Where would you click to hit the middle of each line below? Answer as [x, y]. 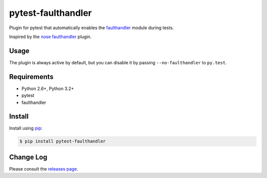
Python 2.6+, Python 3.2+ [48, 89]
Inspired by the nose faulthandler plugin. [50, 37]
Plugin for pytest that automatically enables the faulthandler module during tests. [91, 28]
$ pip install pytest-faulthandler [63, 141]
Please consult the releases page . [44, 169]
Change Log [28, 157]
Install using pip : [26, 128]
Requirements [31, 77]
